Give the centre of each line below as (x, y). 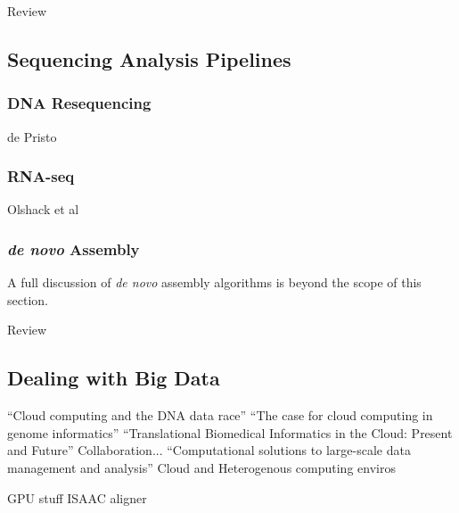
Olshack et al (43, 209)
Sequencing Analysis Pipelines (149, 58)
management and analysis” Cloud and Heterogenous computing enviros (201, 467)
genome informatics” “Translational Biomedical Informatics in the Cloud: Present (230, 432)
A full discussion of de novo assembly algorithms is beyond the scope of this (214, 282)
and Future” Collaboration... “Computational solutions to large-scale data (209, 450)
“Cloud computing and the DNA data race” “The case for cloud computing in (220, 415)
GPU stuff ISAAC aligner (77, 497)
